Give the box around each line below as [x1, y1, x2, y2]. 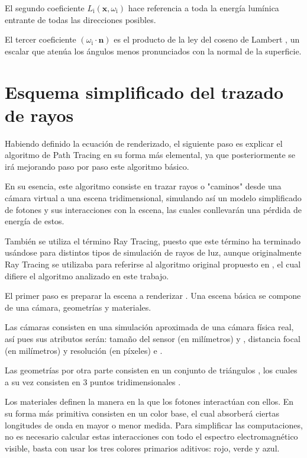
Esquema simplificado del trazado [5, 79, 284, 104]
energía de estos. [5, 215, 64, 227]
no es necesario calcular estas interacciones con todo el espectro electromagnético [5, 430, 298, 443]
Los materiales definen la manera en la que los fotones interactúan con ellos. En [5, 395, 294, 408]
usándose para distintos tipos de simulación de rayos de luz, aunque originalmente [5, 246, 302, 259]
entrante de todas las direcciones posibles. [5, 13, 156, 25]
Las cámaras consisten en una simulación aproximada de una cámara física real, [5, 321, 294, 333]
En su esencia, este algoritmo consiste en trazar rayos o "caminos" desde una [5, 180, 282, 192]
